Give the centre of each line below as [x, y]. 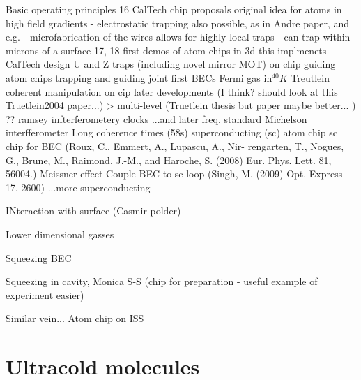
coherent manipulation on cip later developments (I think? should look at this [172, 91]
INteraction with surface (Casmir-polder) [93, 211]
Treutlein [310, 77]
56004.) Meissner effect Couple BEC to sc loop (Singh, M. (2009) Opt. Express [174, 174]
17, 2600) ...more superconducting [78, 187]
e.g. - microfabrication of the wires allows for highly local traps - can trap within [178, 37]
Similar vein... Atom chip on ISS [75, 318]
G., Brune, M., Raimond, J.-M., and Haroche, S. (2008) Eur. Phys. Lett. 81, [169, 160]
